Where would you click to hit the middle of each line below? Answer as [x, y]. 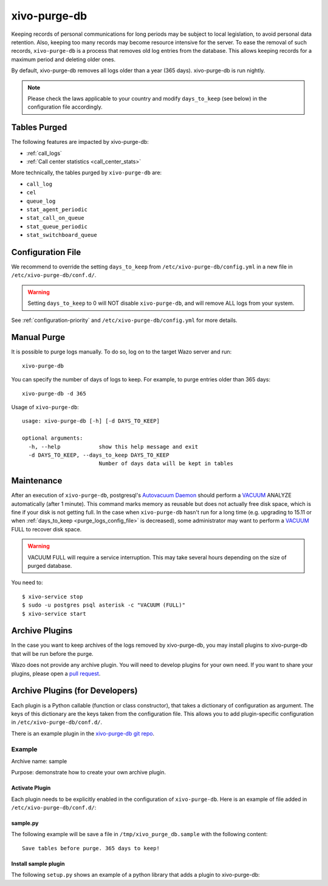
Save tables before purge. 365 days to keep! [91, 848]
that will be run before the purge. [52, 653]
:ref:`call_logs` [44, 153]
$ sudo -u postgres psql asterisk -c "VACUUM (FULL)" [104, 605]
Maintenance [37, 481]
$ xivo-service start [54, 614]
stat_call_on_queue [55, 218]
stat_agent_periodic [57, 209]
